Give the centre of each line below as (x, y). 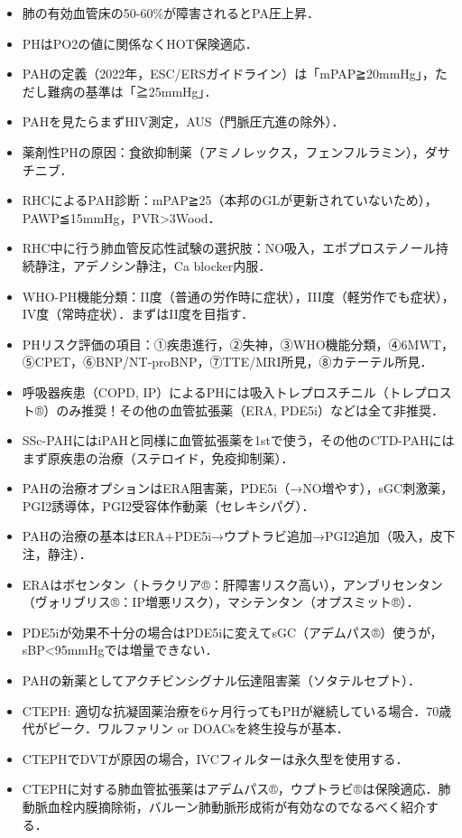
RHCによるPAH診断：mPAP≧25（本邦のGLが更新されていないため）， (230, 200)
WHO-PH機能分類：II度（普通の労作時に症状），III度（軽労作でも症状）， (238, 296)
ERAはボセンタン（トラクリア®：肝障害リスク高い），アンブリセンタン (232, 584)
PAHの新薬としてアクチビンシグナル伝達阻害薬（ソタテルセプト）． (222, 680)
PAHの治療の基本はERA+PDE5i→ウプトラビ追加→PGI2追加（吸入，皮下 (239, 536)
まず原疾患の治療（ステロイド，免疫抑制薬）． (158, 457)
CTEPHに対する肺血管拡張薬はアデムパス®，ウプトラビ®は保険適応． (230, 789)
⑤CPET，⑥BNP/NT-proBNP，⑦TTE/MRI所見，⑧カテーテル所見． (227, 362)
